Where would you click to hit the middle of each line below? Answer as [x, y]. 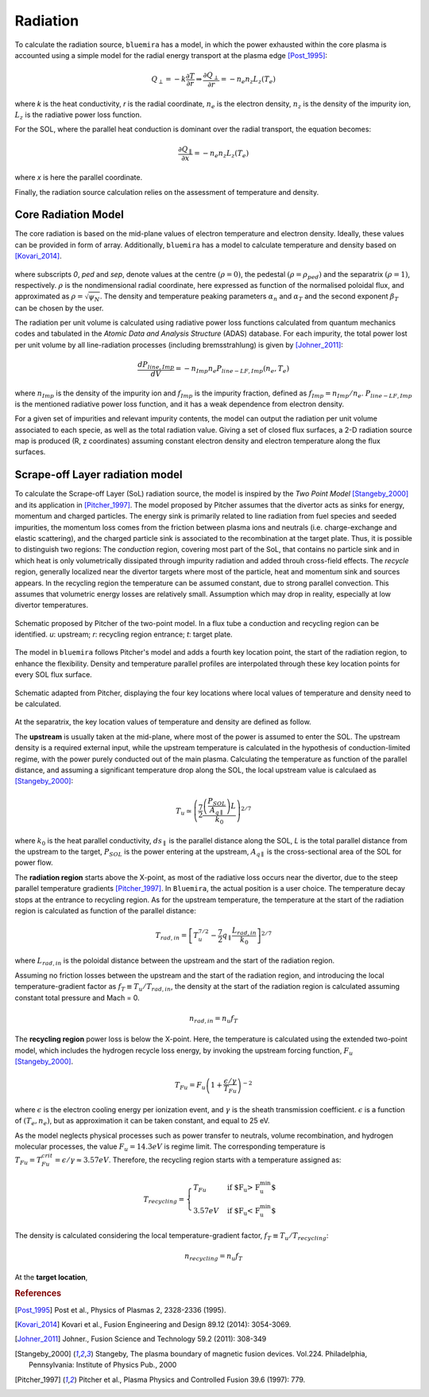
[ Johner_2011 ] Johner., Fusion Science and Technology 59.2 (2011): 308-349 [141, 1339]
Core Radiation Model [70, 215]
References [38, 1294]
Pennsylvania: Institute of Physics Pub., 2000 [103, 1365]
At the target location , [51, 1277]
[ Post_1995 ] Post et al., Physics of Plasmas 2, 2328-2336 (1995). [120, 1309]
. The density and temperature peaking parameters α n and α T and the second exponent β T [249, 297]
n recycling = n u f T [213, 1257]
